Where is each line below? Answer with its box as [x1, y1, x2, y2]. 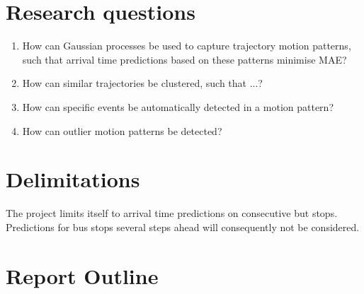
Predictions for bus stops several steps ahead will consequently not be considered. [6, 219, 360, 234]
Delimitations [6, 165, 140, 194]
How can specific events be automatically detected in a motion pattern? [22, 99, 334, 114]
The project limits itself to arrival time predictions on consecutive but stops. [6, 206, 338, 220]
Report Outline [6, 261, 159, 290]
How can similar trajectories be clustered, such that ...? [22, 76, 263, 90]
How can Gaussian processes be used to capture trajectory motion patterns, [22, 38, 351, 53]
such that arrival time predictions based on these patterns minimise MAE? [22, 52, 347, 66]
